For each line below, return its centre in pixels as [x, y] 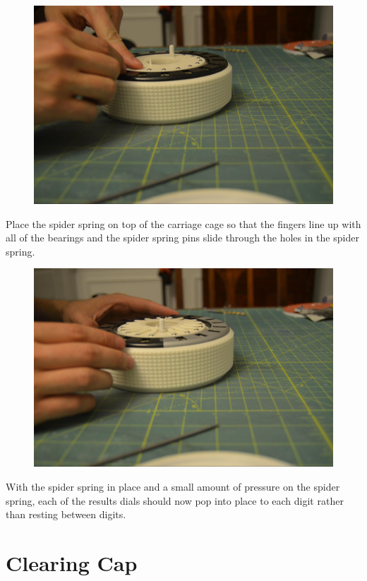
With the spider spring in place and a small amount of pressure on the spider [173, 486]
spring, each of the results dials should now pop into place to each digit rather [175, 500]
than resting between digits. [66, 514]
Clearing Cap [72, 562]
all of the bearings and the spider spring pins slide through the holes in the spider [182, 238]
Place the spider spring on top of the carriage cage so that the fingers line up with [183, 223]
